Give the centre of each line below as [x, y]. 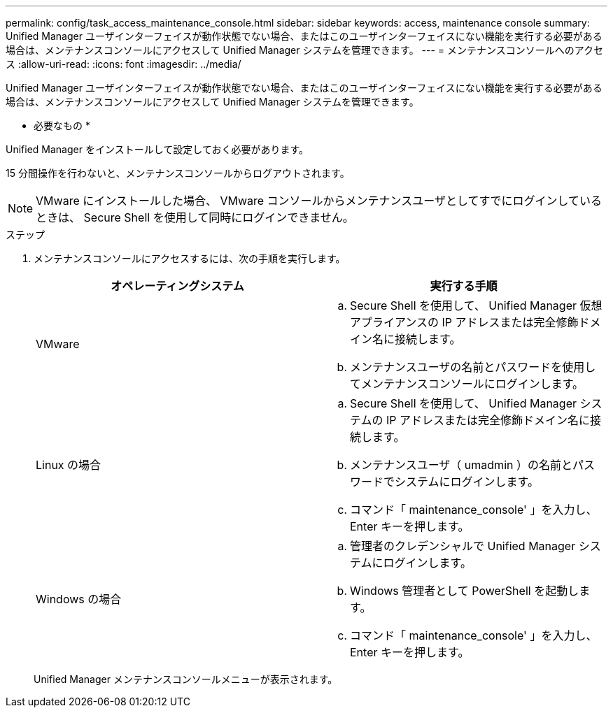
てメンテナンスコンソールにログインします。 [467, 384]
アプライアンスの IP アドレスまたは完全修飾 [464, 322]
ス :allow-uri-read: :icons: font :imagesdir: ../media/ [124, 64]
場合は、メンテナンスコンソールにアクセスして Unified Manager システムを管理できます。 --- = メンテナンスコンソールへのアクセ [305, 50]
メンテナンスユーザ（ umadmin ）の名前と [461, 465]
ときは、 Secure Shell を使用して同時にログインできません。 [195, 217]
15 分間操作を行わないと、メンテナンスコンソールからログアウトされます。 [178, 173]
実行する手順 [464, 286]
